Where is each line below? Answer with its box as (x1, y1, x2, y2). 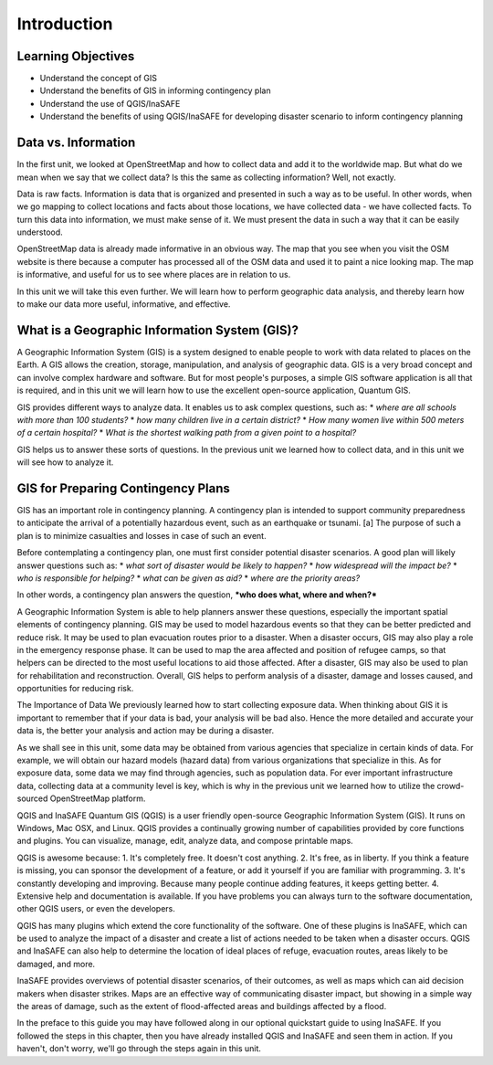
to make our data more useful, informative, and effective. (16, 299, 231, 310)
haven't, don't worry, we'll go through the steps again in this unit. (16, 1043, 262, 1054)
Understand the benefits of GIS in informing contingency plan (39, 85, 271, 96)
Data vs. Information (16, 135, 136, 151)
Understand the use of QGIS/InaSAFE (39, 98, 181, 109)
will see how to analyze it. (16, 457, 114, 468)
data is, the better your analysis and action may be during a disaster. (16, 725, 274, 736)
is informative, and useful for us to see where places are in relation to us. (16, 269, 291, 280)
